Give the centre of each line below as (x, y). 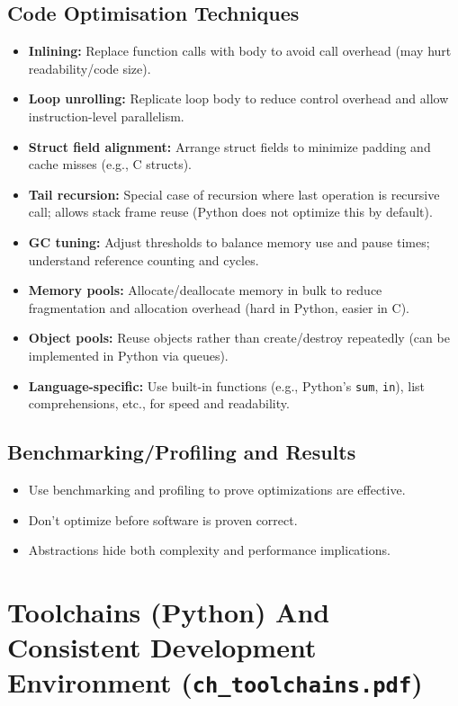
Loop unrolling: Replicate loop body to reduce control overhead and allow (238, 98)
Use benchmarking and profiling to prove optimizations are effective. (217, 489)
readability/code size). (90, 68)
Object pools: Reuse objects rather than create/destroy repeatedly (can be (239, 338)
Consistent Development (162, 647)
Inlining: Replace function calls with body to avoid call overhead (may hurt (240, 51)
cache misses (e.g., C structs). (110, 164)
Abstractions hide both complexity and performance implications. (209, 550)
